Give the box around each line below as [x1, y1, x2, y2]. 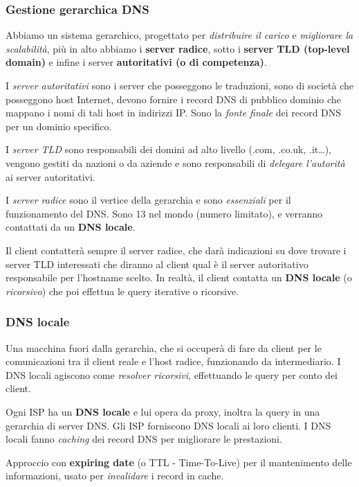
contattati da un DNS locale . [6, 220, 136, 234]
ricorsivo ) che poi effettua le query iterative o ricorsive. [6, 283, 239, 298]
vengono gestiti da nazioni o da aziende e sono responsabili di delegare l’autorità [6, 155, 345, 170]
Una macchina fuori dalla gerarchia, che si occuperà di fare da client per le [6, 340, 322, 355]
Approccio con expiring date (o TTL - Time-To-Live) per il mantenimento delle [6, 454, 352, 469]
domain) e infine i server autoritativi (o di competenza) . [6, 55, 267, 69]
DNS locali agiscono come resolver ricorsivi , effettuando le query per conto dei [6, 367, 338, 382]
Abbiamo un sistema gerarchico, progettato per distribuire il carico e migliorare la [6, 28, 353, 42]
